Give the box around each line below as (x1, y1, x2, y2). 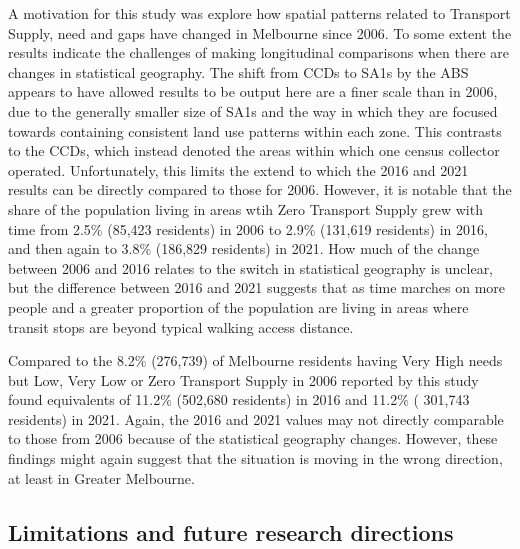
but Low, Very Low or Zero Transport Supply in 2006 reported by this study (8, 369, 479, 390)
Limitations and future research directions (8, 516, 454, 547)
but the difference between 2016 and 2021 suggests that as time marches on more (8, 277, 506, 298)
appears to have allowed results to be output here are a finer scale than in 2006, (8, 81, 498, 102)
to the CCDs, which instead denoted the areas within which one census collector (8, 140, 500, 161)
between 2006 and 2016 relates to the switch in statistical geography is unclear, (8, 257, 494, 278)
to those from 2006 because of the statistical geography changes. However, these (8, 428, 498, 449)
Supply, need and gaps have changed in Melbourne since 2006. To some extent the (8, 22, 512, 43)
